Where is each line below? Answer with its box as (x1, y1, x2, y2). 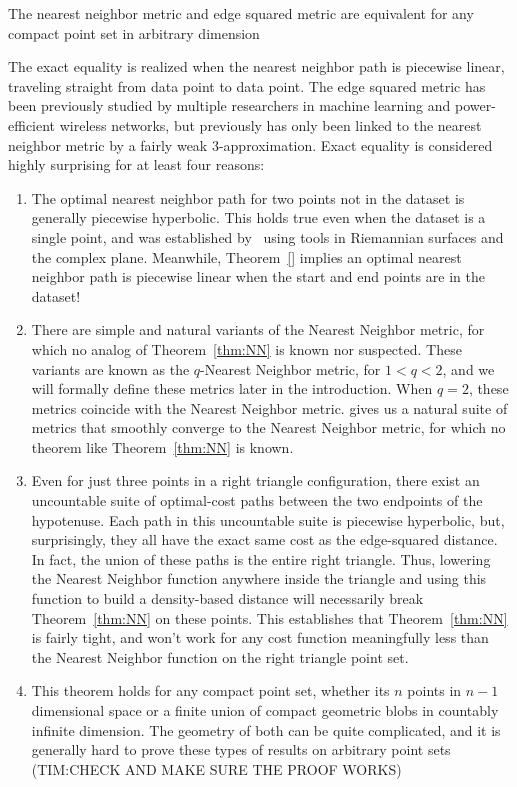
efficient (8, 114, 56, 135)
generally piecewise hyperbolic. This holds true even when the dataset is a (31, 207, 486, 228)
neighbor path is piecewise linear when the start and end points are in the (31, 266, 485, 287)
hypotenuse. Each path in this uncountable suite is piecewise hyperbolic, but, (31, 509, 505, 530)
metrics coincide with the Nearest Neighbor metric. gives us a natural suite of (31, 397, 508, 418)
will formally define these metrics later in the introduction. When (31, 378, 433, 399)
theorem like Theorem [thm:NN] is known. (31, 436, 294, 457)
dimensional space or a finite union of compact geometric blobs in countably (31, 700, 499, 720)
